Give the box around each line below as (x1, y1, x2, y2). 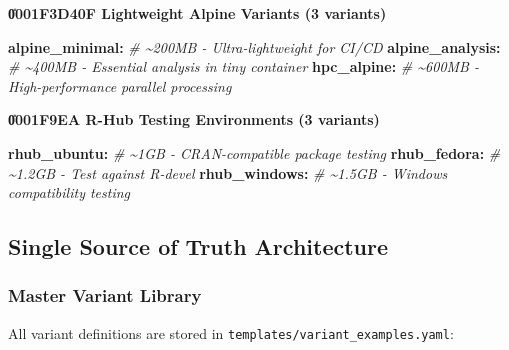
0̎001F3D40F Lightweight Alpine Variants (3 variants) (8, 3, 387, 23)
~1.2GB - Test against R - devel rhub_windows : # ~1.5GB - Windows (8, 162, 448, 183)
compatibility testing (8, 182, 131, 203)
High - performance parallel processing (8, 75, 232, 96)
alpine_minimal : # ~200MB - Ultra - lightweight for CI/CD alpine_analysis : (8, 36, 501, 57)
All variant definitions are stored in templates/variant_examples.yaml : (8, 322, 454, 343)
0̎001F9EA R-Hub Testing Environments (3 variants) (8, 109, 380, 130)
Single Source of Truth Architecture (8, 231, 389, 262)
